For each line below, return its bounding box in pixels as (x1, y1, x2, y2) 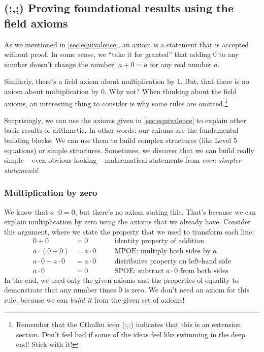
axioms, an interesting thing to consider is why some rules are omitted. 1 (4, 96, 228, 108)
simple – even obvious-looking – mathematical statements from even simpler (4, 155, 241, 165)
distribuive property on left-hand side (114, 258, 232, 266)
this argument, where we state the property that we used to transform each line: (4, 226, 254, 237)
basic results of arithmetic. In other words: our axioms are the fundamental (4, 125, 239, 135)
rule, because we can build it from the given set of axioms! (4, 294, 185, 305)
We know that (4, 206, 48, 217)
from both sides (180, 268, 228, 275)
